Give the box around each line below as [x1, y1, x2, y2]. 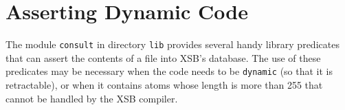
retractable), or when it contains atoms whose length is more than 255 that [5, 78, 323, 92]
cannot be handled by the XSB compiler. [5, 91, 178, 105]
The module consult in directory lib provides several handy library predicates [5, 37, 340, 52]
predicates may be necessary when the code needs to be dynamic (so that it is [5, 64, 333, 78]
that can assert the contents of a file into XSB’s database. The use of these [5, 50, 321, 65]
